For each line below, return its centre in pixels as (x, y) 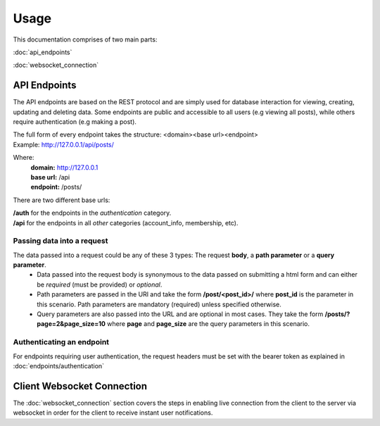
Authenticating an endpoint (61, 342)
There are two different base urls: (62, 200)
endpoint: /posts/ (56, 187)
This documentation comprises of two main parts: (85, 39)
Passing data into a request (61, 241)
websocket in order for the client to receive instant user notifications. (113, 413)
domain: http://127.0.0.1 (64, 167)
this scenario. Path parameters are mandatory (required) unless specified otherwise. (159, 304)
